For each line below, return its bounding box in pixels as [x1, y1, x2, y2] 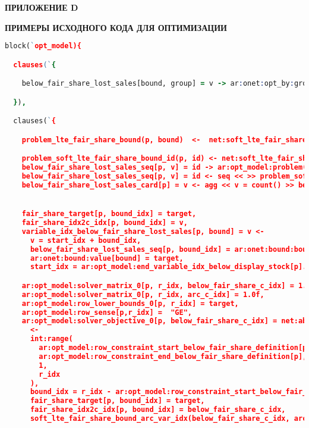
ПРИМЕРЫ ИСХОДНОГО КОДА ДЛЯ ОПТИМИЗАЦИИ [5, 21, 227, 33]
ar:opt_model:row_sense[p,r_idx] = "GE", [21, 308, 192, 317]
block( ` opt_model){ [5, 42, 81, 51]
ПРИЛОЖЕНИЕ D [5, 1, 78, 13]
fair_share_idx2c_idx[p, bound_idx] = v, [21, 218, 188, 227]
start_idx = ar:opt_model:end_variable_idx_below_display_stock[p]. [30, 263, 307, 271]
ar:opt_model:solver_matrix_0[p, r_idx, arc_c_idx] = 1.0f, [21, 290, 264, 299]
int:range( [30, 335, 73, 343]
